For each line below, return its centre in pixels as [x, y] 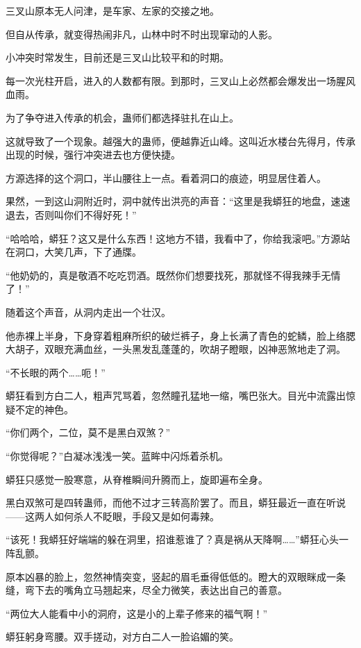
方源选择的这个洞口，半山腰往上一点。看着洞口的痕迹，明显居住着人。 [166, 177]
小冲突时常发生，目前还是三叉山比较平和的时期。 [117, 57]
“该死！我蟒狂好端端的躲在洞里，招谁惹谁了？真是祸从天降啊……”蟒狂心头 [172, 539]
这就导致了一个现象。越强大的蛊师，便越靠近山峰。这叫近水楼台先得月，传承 [180, 141]
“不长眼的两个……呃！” [56, 372]
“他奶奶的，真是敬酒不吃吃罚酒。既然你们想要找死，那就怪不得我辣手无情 [173, 275]
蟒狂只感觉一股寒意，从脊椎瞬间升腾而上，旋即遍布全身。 [137, 479]
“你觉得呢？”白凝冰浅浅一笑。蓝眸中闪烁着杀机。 [117, 456]
